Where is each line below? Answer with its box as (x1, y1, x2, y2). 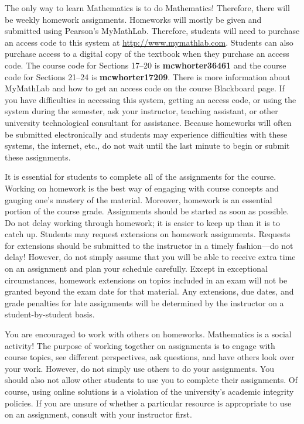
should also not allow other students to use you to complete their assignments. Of (5, 374, 298, 386)
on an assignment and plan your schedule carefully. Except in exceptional (5, 262, 268, 275)
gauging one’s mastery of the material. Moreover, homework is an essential (5, 193, 272, 206)
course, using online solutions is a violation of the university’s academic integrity (5, 385, 294, 397)
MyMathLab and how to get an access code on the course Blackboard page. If (5, 82, 285, 94)
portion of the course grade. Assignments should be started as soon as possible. (5, 205, 289, 217)
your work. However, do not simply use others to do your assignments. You (5, 362, 274, 374)
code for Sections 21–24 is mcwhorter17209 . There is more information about (5, 70, 291, 83)
